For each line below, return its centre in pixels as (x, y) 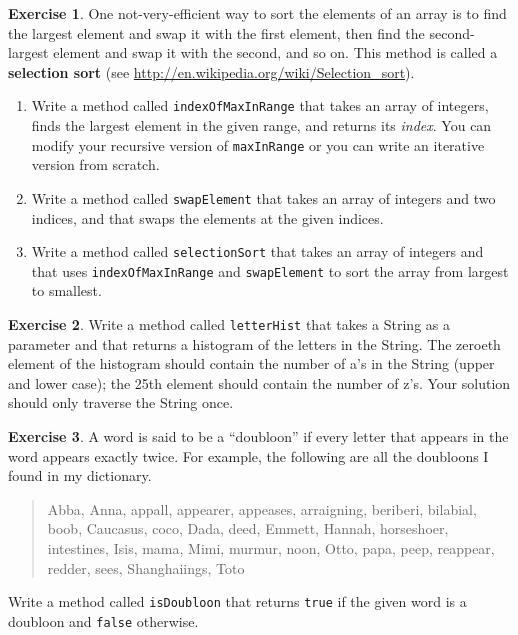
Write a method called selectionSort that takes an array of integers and (257, 251)
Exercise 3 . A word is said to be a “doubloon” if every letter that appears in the (258, 436)
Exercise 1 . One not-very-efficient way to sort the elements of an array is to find (257, 13)
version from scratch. (95, 164)
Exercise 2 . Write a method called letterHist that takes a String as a (229, 324)
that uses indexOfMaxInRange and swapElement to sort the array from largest (270, 270)
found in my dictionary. (80, 475)
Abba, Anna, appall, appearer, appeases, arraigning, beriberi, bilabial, (262, 508)
